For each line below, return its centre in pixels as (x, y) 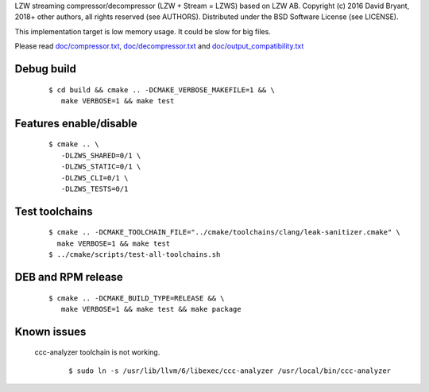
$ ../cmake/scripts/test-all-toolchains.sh (135, 255)
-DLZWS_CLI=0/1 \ (95, 178)
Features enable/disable (76, 123)
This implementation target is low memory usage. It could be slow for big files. (143, 31)
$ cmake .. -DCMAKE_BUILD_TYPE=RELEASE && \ (137, 298)
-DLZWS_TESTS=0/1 (95, 188)
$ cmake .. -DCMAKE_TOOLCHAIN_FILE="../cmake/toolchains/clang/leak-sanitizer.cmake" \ (225, 232)
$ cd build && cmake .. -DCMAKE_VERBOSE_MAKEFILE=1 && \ (162, 90)
